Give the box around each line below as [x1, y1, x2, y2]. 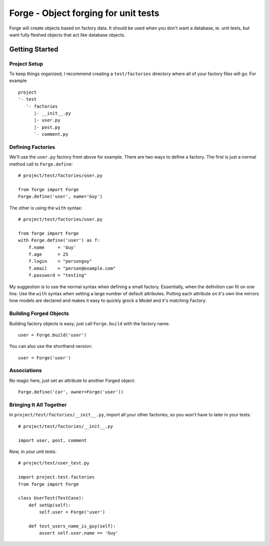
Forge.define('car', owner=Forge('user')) [18, 389, 124, 395]
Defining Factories [9, 143, 55, 150]
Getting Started [9, 45, 58, 54]
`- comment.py [33, 132, 68, 137]
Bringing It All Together [9, 401, 67, 408]
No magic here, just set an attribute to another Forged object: [9, 377, 135, 383]
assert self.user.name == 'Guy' [39, 530, 118, 536]
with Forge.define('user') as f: [18, 238, 100, 243]
